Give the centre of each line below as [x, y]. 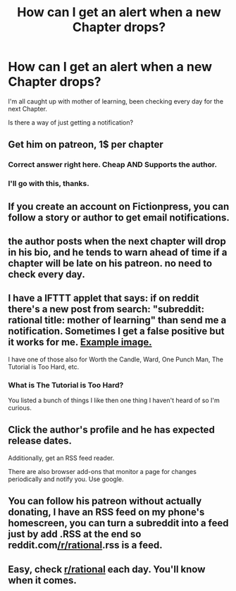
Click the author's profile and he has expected [112, 430]
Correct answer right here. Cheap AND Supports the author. [113, 165]
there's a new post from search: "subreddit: [106, 310]
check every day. [46, 274]
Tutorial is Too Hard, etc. [44, 366]
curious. [20, 408]
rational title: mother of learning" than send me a [117, 320]
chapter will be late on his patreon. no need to [110, 263]
